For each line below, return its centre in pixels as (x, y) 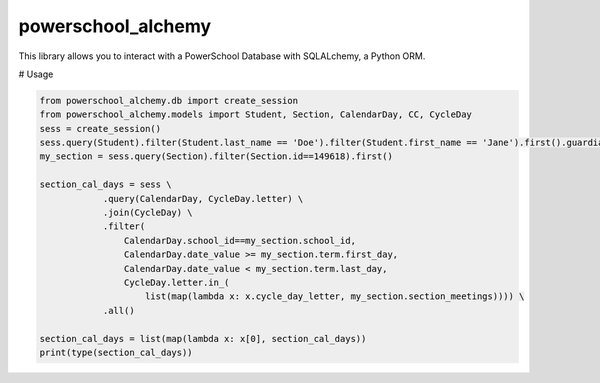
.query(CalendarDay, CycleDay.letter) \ (203, 198)
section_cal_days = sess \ (105, 184)
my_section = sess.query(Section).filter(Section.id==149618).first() (216, 156)
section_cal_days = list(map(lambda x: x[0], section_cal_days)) (203, 338)
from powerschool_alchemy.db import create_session (169, 100)
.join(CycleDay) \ (148, 213)
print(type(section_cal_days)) (116, 352)
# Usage (36, 74)
